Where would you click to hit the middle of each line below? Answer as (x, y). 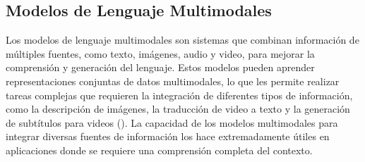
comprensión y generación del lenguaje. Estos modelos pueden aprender (160, 67)
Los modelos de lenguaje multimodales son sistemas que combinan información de (182, 40)
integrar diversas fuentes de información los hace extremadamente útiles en (168, 136)
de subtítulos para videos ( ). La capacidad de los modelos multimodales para (172, 122)
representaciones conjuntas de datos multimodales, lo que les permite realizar (173, 81)
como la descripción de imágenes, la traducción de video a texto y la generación (178, 109)
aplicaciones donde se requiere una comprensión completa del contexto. (159, 150)
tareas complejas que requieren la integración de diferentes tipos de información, (179, 95)
